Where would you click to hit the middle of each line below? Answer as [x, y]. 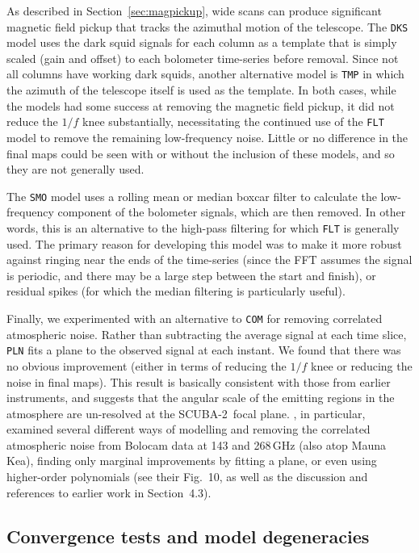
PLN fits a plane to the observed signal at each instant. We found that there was [204, 350]
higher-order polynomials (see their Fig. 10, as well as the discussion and [187, 477]
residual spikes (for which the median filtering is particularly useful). [176, 291]
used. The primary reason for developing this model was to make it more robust [204, 243]
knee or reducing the [362, 365]
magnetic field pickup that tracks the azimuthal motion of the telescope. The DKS [207, 26]
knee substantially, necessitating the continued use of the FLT [233, 121]
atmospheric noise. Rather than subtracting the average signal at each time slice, [207, 334]
